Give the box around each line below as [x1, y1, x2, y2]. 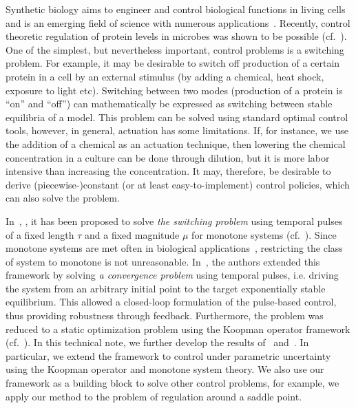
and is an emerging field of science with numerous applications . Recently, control [6, 15, 350, 30]
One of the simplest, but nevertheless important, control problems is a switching [6, 42, 344, 56]
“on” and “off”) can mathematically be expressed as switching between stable [6, 96, 333, 111]
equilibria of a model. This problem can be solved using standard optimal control [6, 109, 348, 124]
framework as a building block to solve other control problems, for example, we [6, 376, 339, 390]
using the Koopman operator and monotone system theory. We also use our [6, 362, 324, 376]
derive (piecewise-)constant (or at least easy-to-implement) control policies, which [6, 177, 350, 191]
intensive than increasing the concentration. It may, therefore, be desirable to [6, 164, 331, 178]
